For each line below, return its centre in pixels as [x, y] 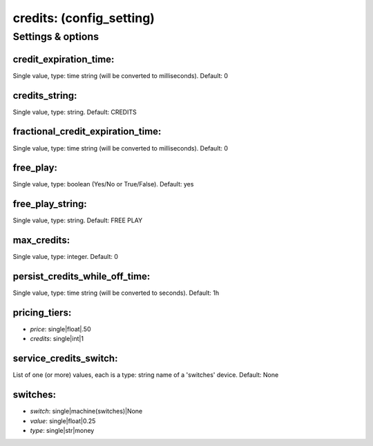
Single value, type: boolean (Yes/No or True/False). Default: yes [103, 184]
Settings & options [56, 37]
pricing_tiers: [42, 312]
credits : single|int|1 [57, 339]
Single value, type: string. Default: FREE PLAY [78, 220]
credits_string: [45, 96]
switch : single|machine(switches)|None [86, 411]
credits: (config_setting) [84, 18]
